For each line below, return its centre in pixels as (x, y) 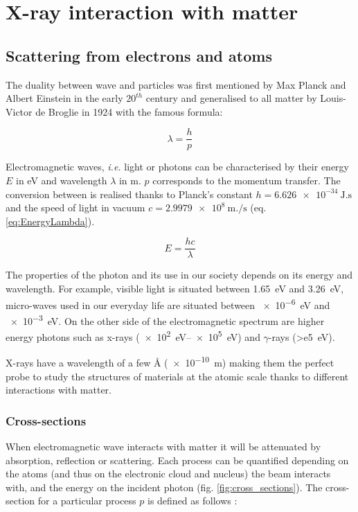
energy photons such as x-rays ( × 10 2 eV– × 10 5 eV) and (133, 336)
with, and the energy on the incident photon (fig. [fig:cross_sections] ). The (164, 487)
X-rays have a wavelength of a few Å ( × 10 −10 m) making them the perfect (170, 362)
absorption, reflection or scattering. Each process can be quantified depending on (177, 460)
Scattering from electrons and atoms (139, 55)
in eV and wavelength (62, 180)
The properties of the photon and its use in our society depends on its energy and (179, 275)
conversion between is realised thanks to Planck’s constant (129, 194)
